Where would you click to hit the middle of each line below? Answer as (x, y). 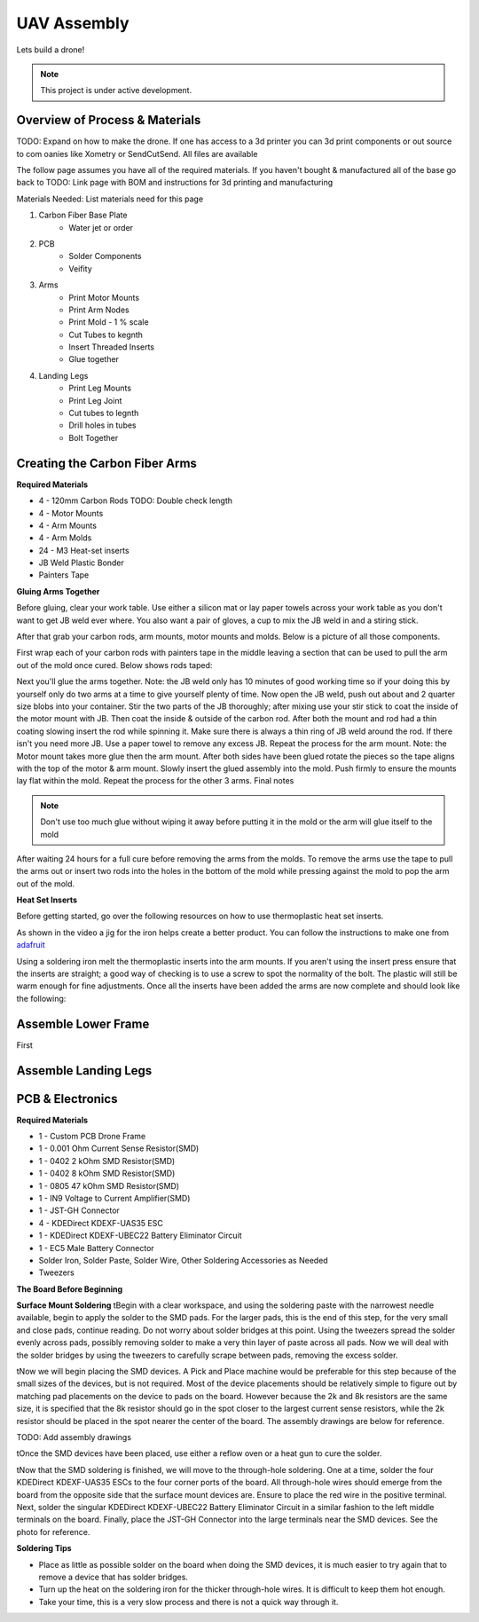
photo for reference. (53, 1531)
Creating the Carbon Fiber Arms (106, 463)
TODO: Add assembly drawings (74, 1437)
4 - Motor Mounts (71, 513)
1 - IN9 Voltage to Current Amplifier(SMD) (114, 1198)
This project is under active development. (116, 91)
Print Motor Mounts (104, 297)
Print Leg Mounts (100, 388)
